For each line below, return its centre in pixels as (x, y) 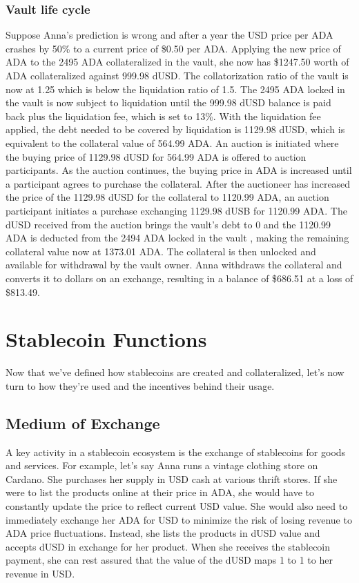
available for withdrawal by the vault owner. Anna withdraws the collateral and (174, 265)
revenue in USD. (40, 573)
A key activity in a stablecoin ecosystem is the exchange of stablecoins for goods (176, 452)
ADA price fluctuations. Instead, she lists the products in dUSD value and (163, 533)
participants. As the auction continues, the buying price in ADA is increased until (179, 170)
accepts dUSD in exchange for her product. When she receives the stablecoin (168, 546)
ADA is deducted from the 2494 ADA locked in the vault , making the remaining (177, 238)
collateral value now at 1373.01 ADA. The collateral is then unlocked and (161, 251)
